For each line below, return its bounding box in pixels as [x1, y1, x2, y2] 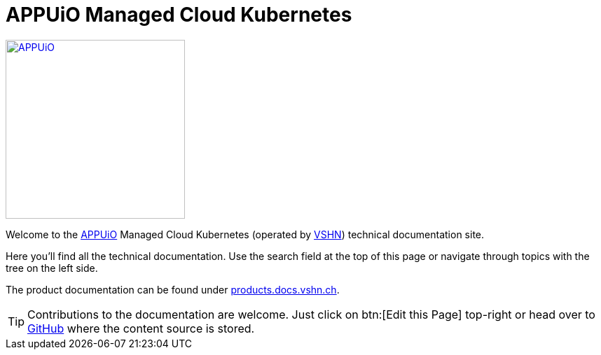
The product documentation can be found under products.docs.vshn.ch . [6, 283, 340, 296]
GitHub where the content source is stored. [27, 321, 255, 335]
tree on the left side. [6, 261, 98, 274]
